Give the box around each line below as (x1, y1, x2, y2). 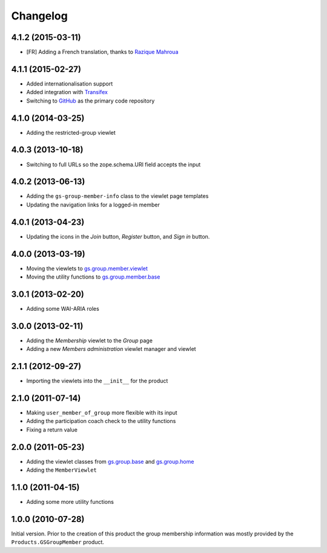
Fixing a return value (26, 426, 78, 433)
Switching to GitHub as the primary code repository (26, 97, 155, 104)
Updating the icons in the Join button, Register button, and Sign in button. (26, 232, 210, 240)
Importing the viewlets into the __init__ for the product (26, 377, 168, 385)
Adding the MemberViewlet (26, 466, 97, 473)
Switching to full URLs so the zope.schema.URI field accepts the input (26, 161, 201, 168)
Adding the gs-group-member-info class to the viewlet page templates (26, 192, 209, 200)
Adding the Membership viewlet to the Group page (26, 337, 153, 344)
